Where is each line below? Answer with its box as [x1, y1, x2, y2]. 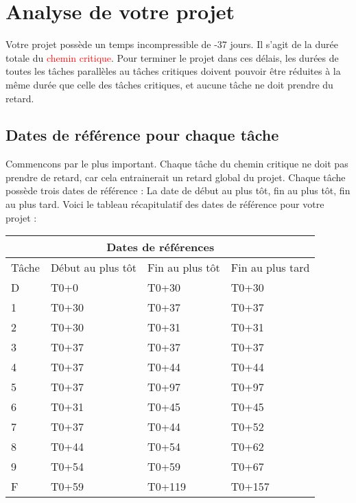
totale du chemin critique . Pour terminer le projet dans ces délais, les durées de [5, 50, 339, 65]
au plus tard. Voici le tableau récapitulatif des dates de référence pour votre [5, 197, 324, 211]
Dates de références [106, 239, 215, 255]
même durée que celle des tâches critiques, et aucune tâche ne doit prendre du [5, 77, 333, 91]
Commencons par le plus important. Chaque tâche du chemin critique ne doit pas [5, 156, 348, 171]
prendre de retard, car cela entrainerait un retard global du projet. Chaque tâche [5, 169, 346, 184]
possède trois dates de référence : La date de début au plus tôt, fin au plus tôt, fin [5, 183, 351, 198]
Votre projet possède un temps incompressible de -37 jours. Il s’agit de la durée [5, 37, 338, 51]
